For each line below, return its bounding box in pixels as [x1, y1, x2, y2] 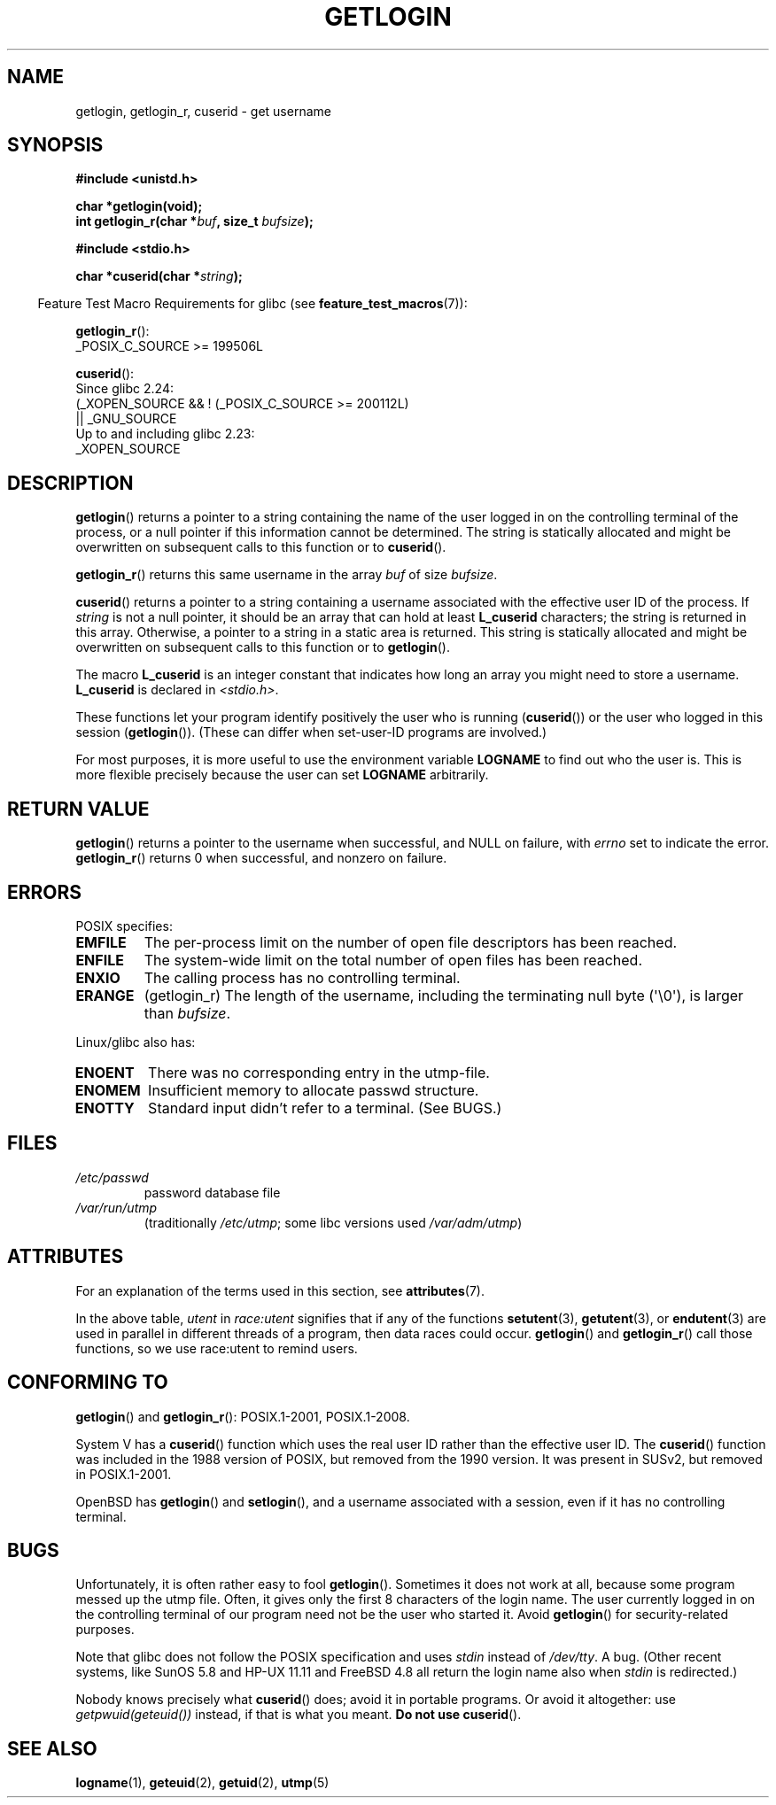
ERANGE [75, 986, 135, 1004]
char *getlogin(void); [75, 198, 203, 214]
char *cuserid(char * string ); [75, 268, 243, 284]
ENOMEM [74, 1081, 141, 1099]
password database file [144, 1184, 281, 1200]
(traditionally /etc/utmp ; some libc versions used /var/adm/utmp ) [144, 1214, 523, 1230]
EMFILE [75, 933, 127, 951]
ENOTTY [74, 1098, 135, 1117]
